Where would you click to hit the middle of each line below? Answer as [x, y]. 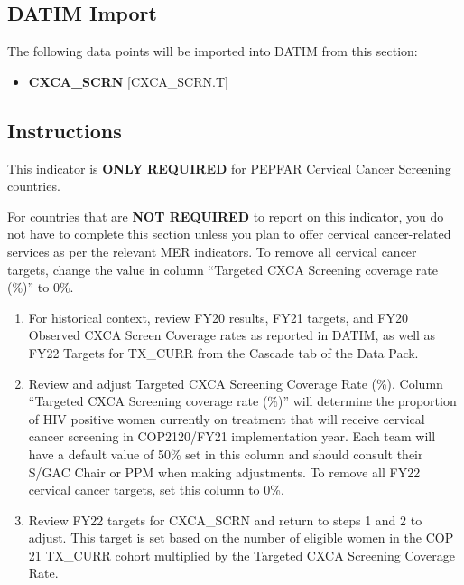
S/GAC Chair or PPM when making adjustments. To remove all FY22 [224, 472]
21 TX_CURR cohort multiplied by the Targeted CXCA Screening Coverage [242, 555]
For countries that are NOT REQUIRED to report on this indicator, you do [226, 216]
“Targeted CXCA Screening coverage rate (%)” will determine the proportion [242, 401]
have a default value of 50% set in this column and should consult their [226, 453]
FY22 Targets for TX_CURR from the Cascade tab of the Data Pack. [223, 352]
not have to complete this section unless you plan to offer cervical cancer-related [229, 234]
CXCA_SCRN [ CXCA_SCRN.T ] [128, 81]
